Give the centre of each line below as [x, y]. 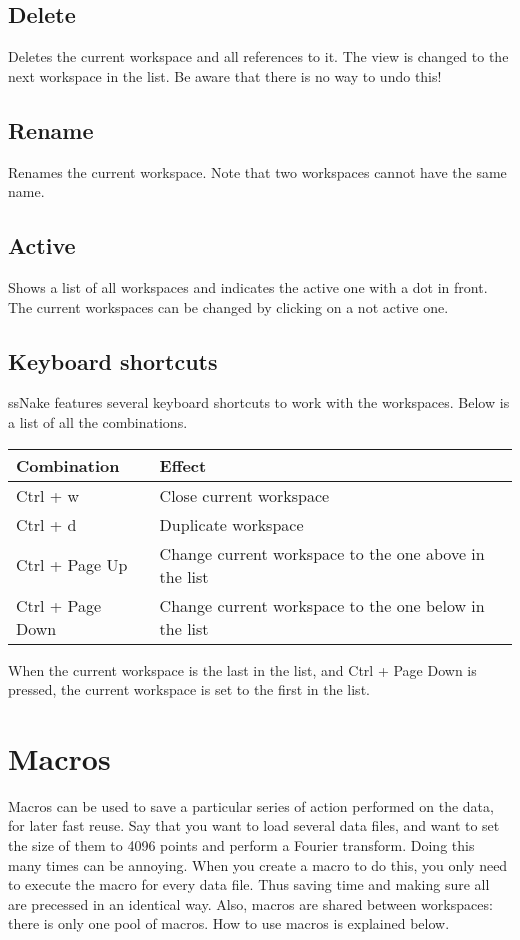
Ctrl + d [46, 524]
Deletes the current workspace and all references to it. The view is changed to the [258, 56]
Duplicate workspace [231, 524]
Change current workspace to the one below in [322, 605]
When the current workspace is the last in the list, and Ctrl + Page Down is [242, 669]
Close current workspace [244, 495]
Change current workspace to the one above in [322, 553]
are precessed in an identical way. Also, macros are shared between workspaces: [250, 903]
